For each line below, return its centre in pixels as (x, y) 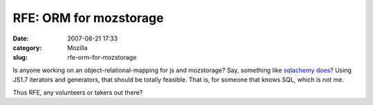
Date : (21, 38)
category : (27, 47)
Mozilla (77, 47)
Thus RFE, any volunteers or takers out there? (78, 92)
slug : (20, 58)
